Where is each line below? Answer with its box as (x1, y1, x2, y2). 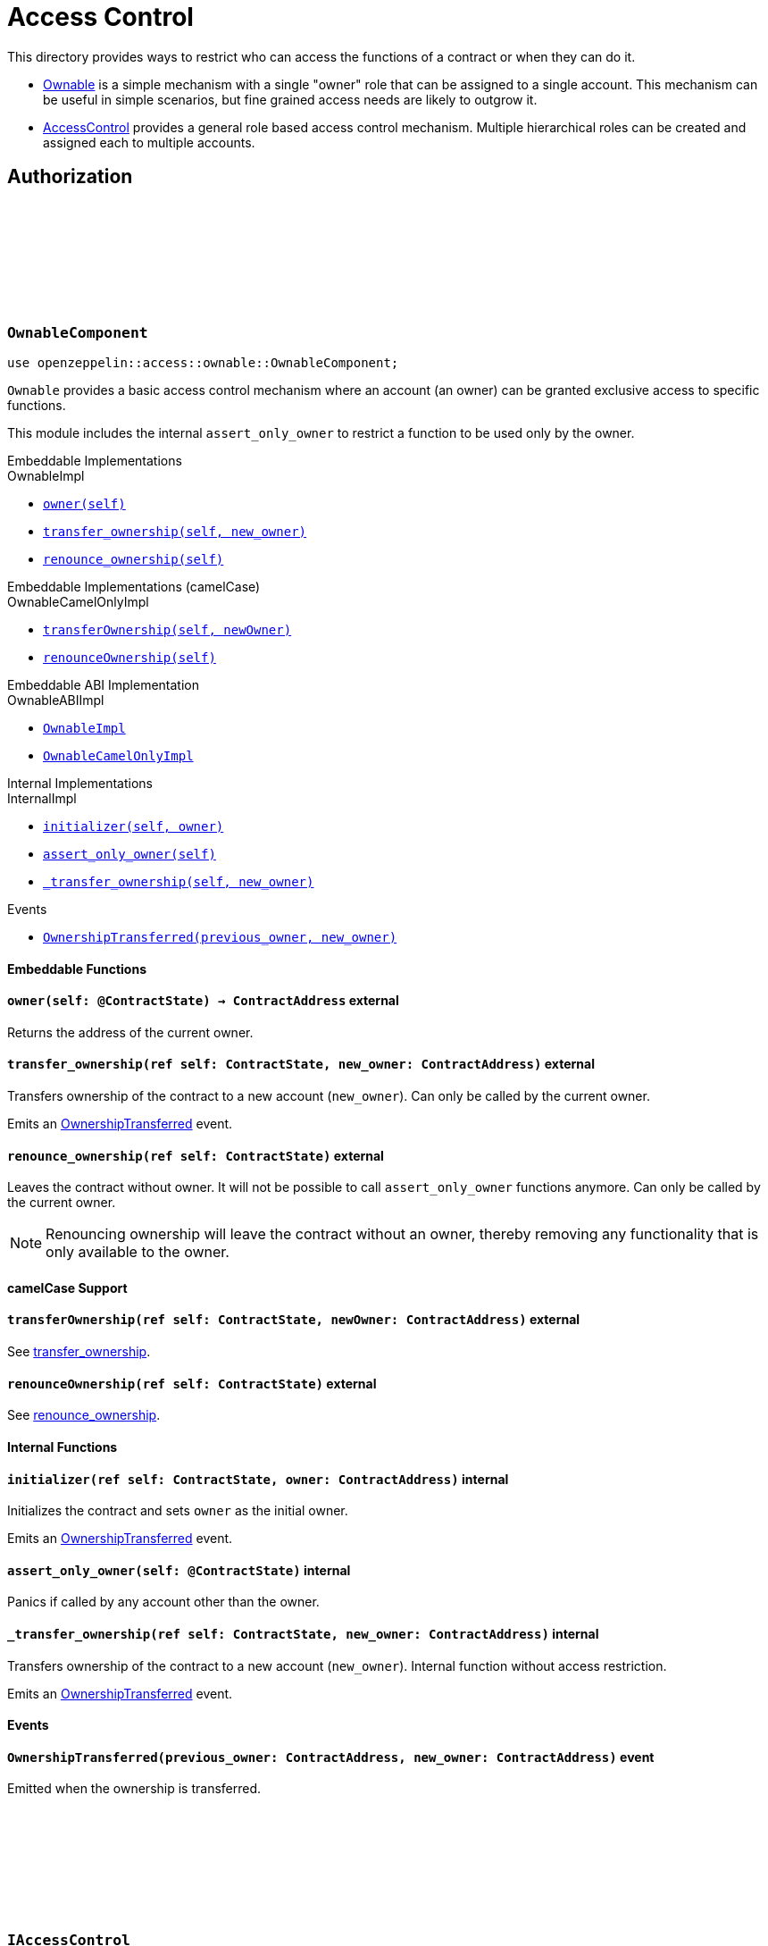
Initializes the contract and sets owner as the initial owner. (7, 1503, 348, 1519)
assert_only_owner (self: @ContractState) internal (7, 1562, 351, 1578)
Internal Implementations (7, 775, 153, 791)
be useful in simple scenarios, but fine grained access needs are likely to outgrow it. (43, 91, 538, 107)
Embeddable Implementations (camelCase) (7, 578, 261, 594)
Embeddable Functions (7, 960, 146, 977)
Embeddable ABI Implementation (7, 676, 199, 692)
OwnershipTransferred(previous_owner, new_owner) (43, 929, 397, 944)
